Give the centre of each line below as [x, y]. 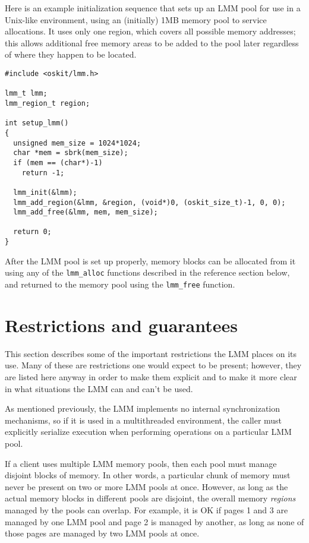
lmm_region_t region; [48, 103]
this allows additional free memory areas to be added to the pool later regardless [152, 42]
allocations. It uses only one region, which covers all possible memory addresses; [150, 31]
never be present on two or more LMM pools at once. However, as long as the [146, 486]
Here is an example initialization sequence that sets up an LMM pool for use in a [153, 8]
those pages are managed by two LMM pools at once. [102, 533]
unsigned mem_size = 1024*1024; [77, 143]
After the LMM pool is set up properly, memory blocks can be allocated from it [150, 261]
